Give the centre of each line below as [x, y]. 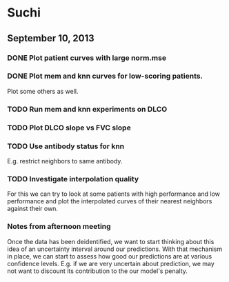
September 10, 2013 [51, 38]
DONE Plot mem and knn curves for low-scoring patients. [105, 76]
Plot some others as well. [43, 91]
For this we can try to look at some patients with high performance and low [114, 194]
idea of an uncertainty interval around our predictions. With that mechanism [115, 249]
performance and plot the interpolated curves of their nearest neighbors [110, 201]
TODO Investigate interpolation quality [73, 179]
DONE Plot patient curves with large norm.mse [87, 58]
